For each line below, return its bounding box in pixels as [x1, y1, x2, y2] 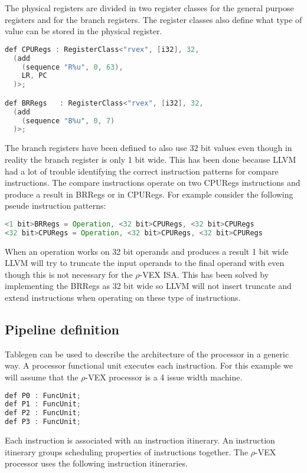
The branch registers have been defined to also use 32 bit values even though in [5, 142, 292, 154]
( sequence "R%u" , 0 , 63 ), [21, 63, 123, 71]
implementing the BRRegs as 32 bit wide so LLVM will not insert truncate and [5, 280, 292, 292]
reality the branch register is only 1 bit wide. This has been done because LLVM [5, 153, 296, 165]
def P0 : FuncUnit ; [5, 391, 81, 400]
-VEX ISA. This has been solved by [139, 268, 269, 280]
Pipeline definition [5, 320, 119, 338]
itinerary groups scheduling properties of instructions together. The [5, 445, 249, 458]
